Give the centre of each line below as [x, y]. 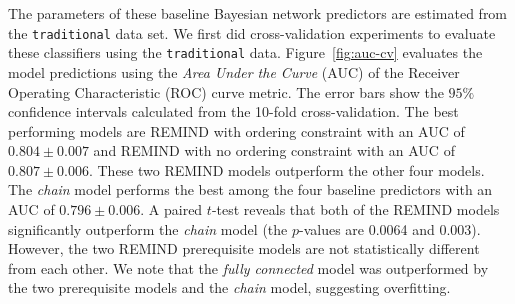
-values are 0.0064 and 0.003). [389, 228]
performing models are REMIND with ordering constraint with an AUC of [236, 130]
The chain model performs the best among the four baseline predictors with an [250, 189]
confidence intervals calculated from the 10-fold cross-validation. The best [233, 111]
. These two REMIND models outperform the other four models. [286, 169]
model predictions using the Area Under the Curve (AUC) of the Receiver [234, 71]
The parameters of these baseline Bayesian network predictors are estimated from [258, 13]
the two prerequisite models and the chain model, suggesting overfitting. [229, 287]
